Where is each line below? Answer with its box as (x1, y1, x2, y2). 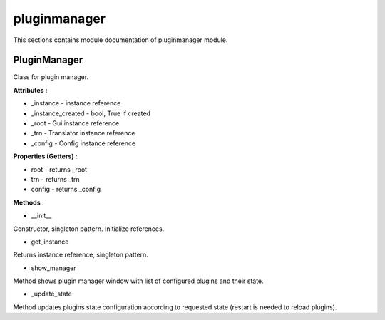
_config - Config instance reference (31, 139, 136, 148)
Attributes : (13, 86, 48, 94)
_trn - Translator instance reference (31, 129, 135, 138)
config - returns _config (31, 185, 101, 194)
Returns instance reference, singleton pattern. (13, 250, 149, 259)
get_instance (31, 237, 69, 246)
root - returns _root (31, 165, 88, 174)
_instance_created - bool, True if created (31, 109, 151, 118)
